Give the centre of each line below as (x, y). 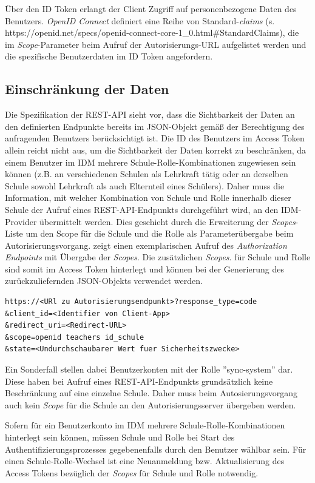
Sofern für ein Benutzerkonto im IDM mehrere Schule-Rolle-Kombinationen (145, 425)
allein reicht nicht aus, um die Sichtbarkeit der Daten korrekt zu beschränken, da (156, 150)
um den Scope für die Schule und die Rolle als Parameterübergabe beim (160, 233)
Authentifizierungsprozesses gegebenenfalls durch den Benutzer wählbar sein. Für (156, 449)
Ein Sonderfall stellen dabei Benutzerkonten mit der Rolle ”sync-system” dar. (149, 369)
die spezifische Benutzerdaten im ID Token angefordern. (109, 56)
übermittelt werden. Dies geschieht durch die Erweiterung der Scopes (168, 221)
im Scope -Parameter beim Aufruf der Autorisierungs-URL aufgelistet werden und (156, 44)
